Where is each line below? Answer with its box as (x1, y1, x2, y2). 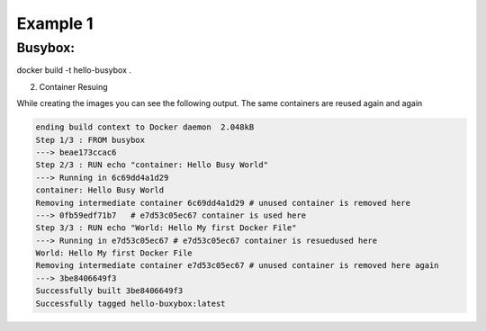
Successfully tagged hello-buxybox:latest (35, 298, 226, 309)
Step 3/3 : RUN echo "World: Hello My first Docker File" (35, 223, 297, 233)
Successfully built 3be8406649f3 (35, 286, 184, 296)
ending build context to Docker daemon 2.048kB (35, 122, 255, 132)
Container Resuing (39, 81, 108, 92)
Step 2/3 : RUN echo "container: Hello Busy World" (35, 160, 269, 170)
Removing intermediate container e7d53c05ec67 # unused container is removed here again (35, 261, 440, 271)
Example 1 (16, 13, 94, 33)
